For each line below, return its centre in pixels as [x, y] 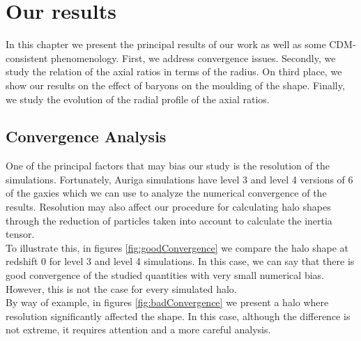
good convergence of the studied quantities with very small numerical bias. [165, 275]
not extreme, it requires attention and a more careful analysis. [138, 329]
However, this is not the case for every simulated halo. [121, 288]
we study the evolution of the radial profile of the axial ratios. [138, 99]
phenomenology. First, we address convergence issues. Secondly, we [193, 58]
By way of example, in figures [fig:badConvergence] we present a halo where [167, 302]
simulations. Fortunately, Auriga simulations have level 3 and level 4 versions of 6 [179, 179]
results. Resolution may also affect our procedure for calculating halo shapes [168, 207]
